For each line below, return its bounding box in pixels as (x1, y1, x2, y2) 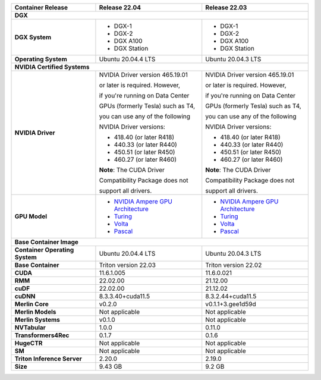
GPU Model (14, 212, 48, 220)
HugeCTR (14, 339, 43, 347)
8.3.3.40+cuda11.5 (99, 292, 150, 300)
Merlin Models (14, 308, 56, 316)
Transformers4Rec (14, 331, 70, 339)
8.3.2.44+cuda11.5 (205, 292, 257, 300)
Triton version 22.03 (99, 261, 156, 269)
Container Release (14, 4, 68, 11)
